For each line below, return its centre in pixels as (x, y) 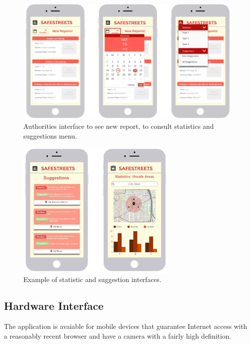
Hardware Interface (54, 306)
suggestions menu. (50, 135)
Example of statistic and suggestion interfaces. (92, 279)
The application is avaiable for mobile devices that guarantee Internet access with (126, 326)
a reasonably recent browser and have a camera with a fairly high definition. (118, 335)
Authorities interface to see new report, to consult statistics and (119, 126)
